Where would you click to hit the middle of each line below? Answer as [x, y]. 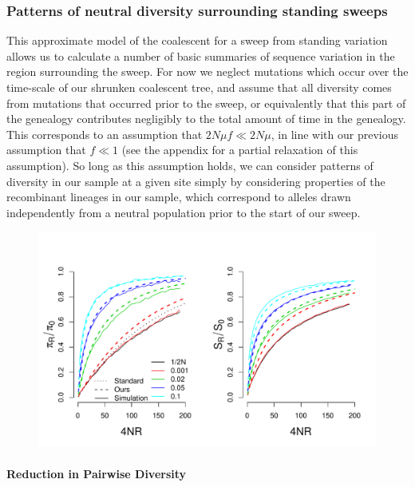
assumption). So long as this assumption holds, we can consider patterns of [190, 165]
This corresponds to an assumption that [105, 134]
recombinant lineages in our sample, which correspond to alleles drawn [179, 197]
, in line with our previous [335, 134]
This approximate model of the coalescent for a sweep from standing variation [197, 40]
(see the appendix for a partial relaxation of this [240, 150]
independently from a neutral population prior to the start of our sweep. [184, 212]
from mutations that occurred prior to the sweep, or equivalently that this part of [206, 103]
